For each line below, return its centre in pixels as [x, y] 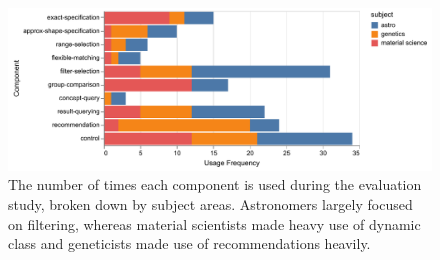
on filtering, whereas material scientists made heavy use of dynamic [214, 223]
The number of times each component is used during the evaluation [215, 184]
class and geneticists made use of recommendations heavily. [189, 243]
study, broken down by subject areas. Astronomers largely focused [210, 203]
